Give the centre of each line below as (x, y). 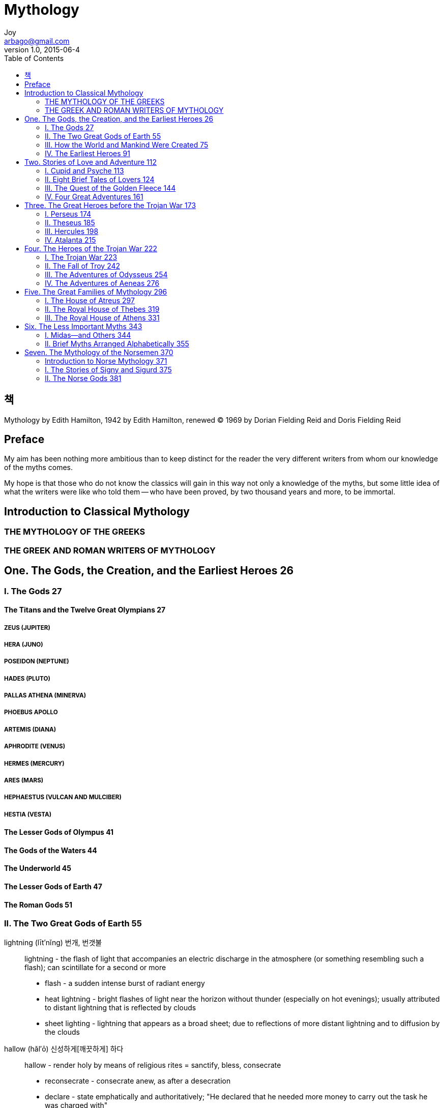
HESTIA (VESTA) (28, 814)
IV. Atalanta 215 (70, 240)
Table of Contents (34, 58)
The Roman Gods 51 (38, 905)
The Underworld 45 (38, 868)
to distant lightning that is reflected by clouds (121, 1007)
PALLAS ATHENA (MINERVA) (45, 696)
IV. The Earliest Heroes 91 (87, 153)
